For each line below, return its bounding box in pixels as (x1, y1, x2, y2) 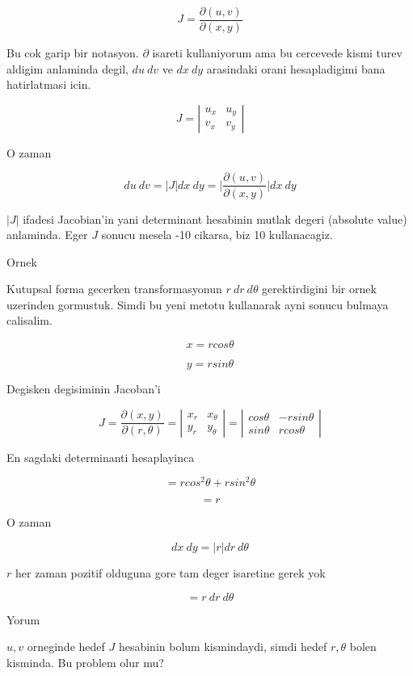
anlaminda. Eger (6, 226, 88, 243)
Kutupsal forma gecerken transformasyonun (6, 280, 222, 297)
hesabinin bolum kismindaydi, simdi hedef (118, 638, 327, 655)
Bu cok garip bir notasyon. (6, 44, 139, 61)
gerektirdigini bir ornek (262, 280, 377, 297)
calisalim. (6, 312, 53, 329)
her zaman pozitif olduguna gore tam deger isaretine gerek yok (15, 564, 326, 581)
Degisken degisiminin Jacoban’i (6, 380, 161, 397)
